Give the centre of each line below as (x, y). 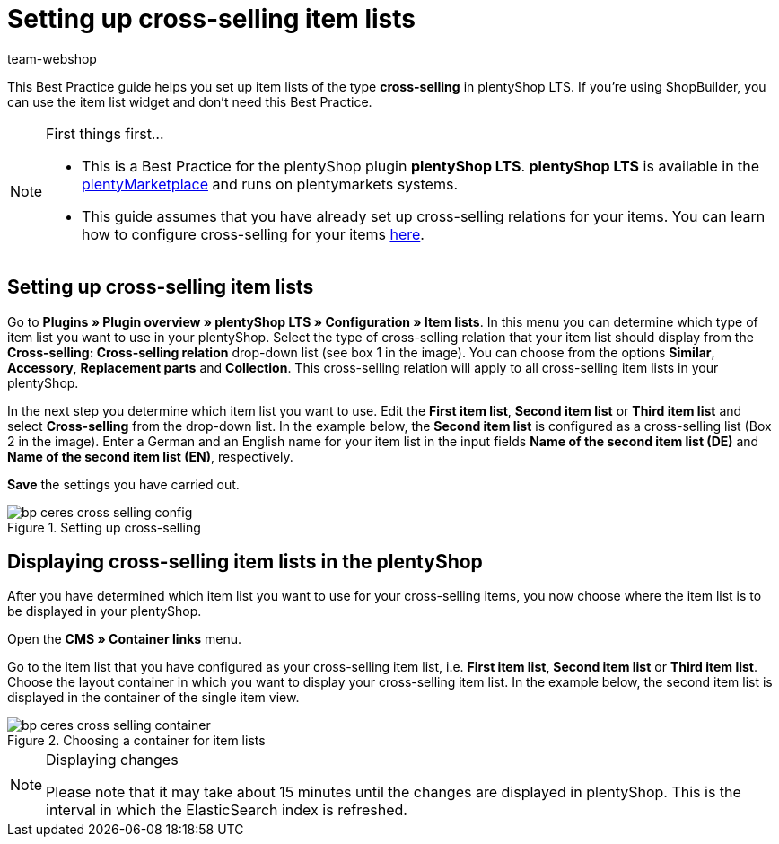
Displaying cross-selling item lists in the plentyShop (245, 562)
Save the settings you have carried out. (123, 484)
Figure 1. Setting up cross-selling (104, 527)
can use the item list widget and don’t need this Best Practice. (190, 101)
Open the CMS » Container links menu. (125, 639)
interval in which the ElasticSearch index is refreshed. (227, 810)
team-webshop (52, 58)
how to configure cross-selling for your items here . (253, 234)
